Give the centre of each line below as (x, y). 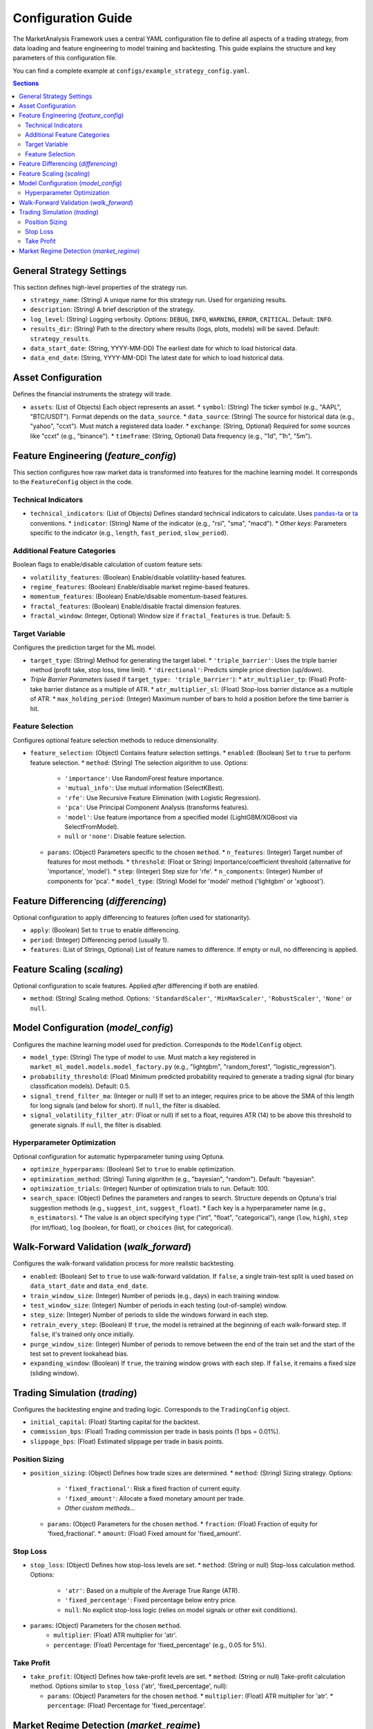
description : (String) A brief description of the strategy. (112, 309)
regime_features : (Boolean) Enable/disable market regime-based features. (140, 587)
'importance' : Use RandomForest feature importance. (144, 778)
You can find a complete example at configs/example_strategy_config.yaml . (131, 71)
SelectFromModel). (92, 826)
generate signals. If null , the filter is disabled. (96, 1125)
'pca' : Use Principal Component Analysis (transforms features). (156, 807)
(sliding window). (55, 1373)
